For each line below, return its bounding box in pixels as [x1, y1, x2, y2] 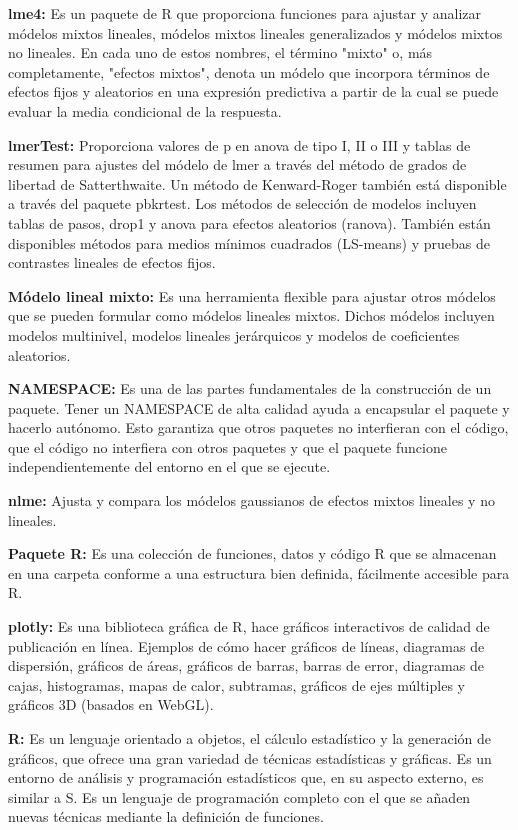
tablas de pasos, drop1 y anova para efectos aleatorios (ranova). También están [8, 212, 491, 233]
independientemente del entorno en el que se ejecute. [8, 456, 331, 477]
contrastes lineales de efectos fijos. [8, 252, 216, 273]
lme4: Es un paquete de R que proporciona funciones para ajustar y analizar [8, 3, 482, 23]
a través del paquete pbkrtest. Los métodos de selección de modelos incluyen [8, 193, 477, 214]
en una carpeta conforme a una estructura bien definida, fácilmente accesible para [8, 562, 510, 583]
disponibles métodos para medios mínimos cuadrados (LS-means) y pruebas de [8, 232, 490, 253]
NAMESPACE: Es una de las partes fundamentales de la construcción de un [8, 378, 492, 399]
